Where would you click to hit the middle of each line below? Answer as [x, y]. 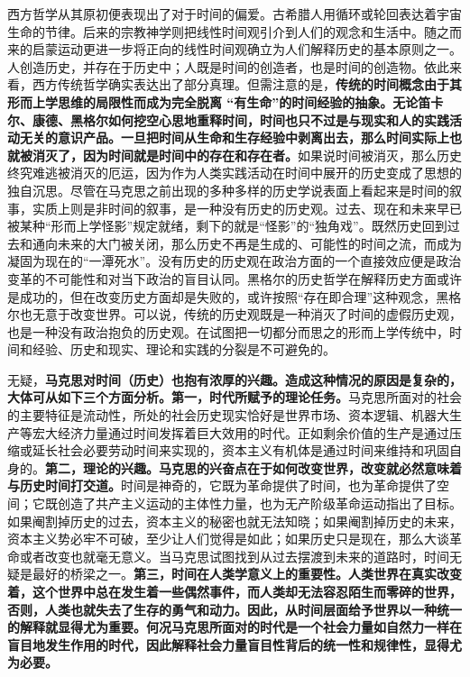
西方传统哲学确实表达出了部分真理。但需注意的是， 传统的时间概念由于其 [247, 84]
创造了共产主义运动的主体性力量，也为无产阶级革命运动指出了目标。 [259, 503]
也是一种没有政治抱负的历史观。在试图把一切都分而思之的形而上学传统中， [228, 331]
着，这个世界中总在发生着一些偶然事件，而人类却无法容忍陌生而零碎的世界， [235, 591]
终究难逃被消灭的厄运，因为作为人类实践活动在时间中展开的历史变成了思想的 [235, 173]
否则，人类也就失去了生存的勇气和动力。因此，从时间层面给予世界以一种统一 [235, 609]
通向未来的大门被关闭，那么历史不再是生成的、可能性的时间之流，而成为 [247, 243]
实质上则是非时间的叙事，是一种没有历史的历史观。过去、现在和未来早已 [247, 208]
